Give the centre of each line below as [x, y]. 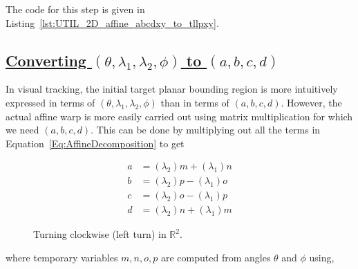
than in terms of [195, 102]
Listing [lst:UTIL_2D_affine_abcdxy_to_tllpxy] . [112, 22]
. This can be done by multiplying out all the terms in [206, 130]
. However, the [311, 102]
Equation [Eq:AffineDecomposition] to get [95, 143]
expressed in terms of [50, 102]
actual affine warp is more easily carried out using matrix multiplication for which [179, 116]
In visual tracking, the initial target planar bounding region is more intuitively [172, 89]
